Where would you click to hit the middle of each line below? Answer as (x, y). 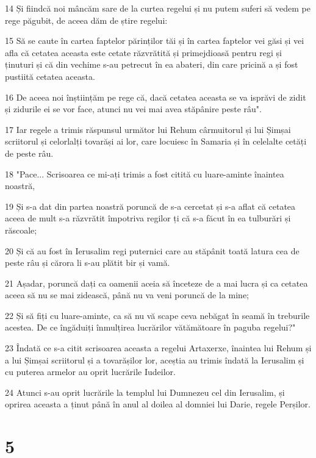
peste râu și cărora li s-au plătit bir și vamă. (88, 263)
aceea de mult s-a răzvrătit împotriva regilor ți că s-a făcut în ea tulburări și (148, 218)
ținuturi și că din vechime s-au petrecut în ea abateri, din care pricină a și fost (152, 64)
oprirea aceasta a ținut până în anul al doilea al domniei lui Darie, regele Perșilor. (158, 404)
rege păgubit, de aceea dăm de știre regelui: (86, 20)
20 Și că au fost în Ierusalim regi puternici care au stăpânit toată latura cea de (152, 250)
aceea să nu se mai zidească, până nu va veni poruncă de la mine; (127, 295)
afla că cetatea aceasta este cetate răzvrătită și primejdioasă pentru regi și (143, 52)
